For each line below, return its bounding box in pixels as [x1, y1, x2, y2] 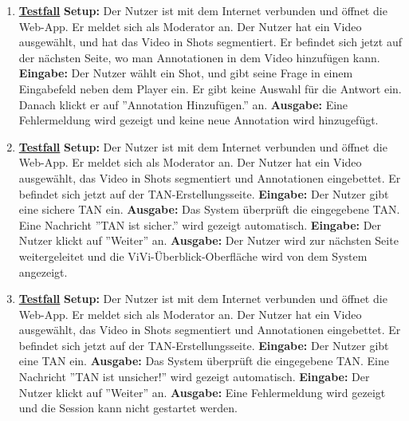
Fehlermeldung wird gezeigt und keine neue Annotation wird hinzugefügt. [18, 112, 379, 128]
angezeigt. [18, 263, 68, 280]
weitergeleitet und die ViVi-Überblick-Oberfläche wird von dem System [18, 247, 368, 264]
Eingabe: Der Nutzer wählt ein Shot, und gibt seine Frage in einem [18, 65, 353, 81]
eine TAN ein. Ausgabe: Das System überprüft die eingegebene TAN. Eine [18, 352, 389, 369]
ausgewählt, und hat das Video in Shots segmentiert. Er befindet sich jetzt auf [18, 33, 402, 50]
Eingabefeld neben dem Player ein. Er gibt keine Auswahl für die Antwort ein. [18, 80, 402, 96]
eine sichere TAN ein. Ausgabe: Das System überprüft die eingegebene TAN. [18, 201, 400, 218]
